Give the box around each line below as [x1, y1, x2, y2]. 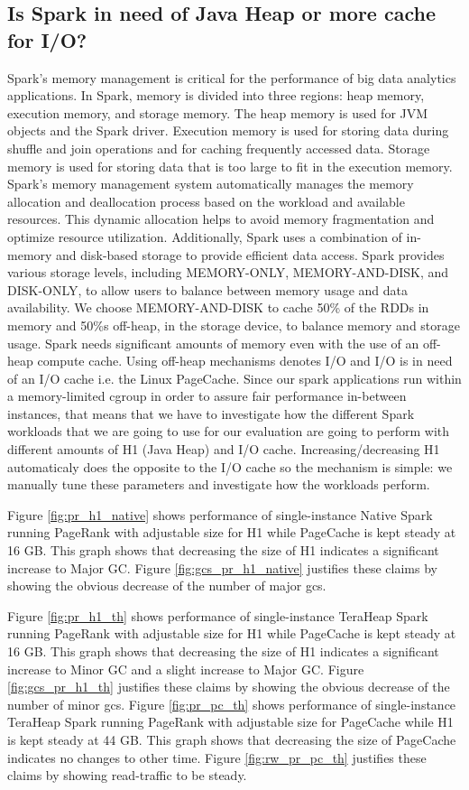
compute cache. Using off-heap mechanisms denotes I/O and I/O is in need [37, 351, 453, 370]
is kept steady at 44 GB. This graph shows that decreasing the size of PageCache [7, 730, 456, 748]
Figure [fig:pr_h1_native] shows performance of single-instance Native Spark [7, 505, 433, 524]
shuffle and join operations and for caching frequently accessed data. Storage [7, 138, 430, 157]
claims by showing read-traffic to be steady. [7, 766, 247, 785]
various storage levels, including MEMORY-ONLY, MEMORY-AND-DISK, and [7, 263, 449, 282]
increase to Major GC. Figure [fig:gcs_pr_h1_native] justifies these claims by [7, 558, 437, 577]
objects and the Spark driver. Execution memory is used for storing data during [7, 121, 449, 140]
